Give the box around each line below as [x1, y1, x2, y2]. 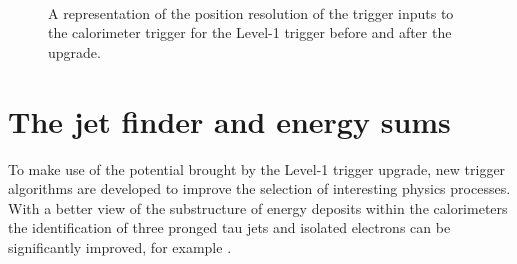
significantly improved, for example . [8, 236, 232, 257]
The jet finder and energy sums [8, 100, 451, 141]
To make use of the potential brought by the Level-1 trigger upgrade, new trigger [8, 158, 506, 179]
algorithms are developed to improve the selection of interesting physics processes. [8, 178, 511, 199]
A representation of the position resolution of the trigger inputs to [48, 2, 454, 23]
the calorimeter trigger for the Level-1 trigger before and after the [48, 22, 452, 43]
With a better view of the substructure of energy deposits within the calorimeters [8, 197, 508, 218]
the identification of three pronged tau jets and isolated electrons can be [8, 217, 451, 238]
